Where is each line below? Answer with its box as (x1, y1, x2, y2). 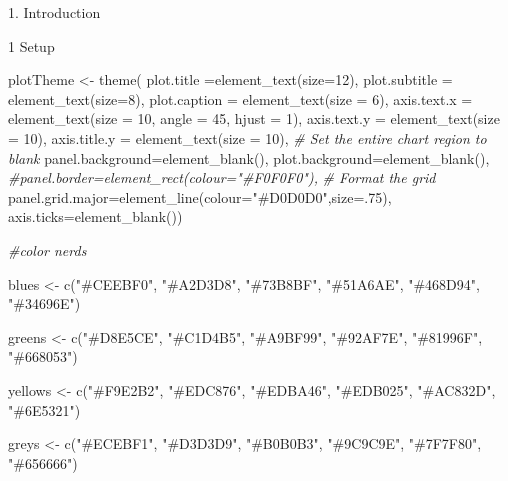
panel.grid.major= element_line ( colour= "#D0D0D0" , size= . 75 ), (8, 186, 392, 207)
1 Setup (8, 35, 55, 56)
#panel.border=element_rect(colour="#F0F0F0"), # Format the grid (8, 167, 436, 188)
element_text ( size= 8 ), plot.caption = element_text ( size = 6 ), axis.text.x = (8, 88, 473, 109)
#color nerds (8, 239, 87, 260)
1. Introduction (8, 2, 101, 22)
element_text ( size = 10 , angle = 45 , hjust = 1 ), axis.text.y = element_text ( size (8, 108, 500, 129)
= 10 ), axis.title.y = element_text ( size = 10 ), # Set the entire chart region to (8, 127, 487, 148)
